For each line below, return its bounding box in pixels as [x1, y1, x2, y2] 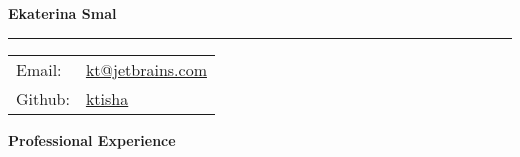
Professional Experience [8, 129, 176, 150]
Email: [16, 57, 62, 81]
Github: [16, 86, 70, 110]
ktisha [85, 86, 129, 110]
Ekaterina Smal [8, 3, 117, 23]
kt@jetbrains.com [85, 57, 207, 81]
